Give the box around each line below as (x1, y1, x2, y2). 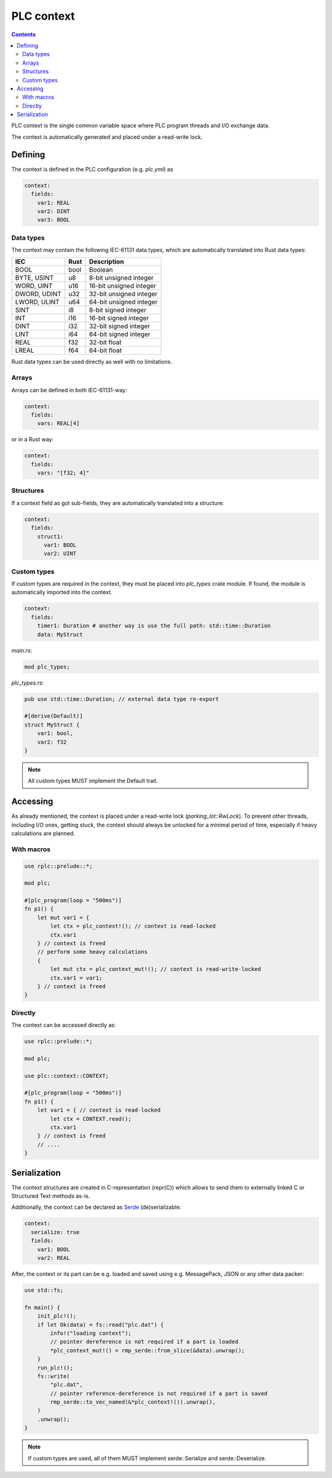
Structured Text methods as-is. (11, 1192, 90, 1200)
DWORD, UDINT (15, 289, 61, 298)
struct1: (37, 533, 64, 540)
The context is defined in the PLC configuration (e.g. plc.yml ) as (11, 165, 173, 173)
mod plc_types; (24, 663, 70, 670)
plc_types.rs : (11, 679, 44, 686)
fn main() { (24, 1303, 61, 1311)
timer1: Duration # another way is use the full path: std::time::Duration (37, 623, 271, 629)
